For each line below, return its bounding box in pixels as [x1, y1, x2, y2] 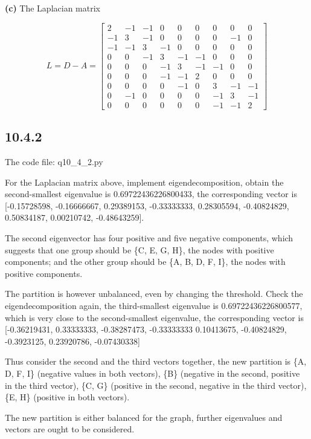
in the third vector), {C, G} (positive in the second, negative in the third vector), [5, 379, 307, 391]
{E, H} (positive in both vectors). [5, 391, 130, 403]
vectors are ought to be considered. [5, 423, 135, 435]
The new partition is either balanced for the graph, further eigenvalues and [5, 411, 283, 423]
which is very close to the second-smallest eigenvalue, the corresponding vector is [5, 311, 304, 324]
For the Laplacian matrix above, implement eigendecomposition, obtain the [5, 175, 284, 188]
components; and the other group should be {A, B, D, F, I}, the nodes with [5, 255, 286, 268]
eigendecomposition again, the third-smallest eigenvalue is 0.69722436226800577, [5, 299, 303, 312]
